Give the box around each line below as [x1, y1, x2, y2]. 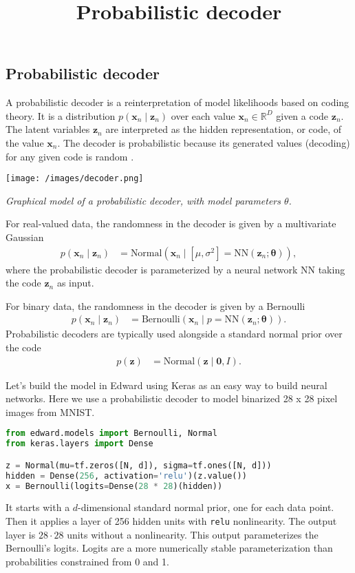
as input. [56, 275, 94, 290]
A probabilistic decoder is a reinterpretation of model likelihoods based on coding [6, 95, 349, 110]
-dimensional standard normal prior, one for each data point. [78, 500, 334, 514]
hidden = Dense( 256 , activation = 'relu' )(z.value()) [6, 470, 247, 481]
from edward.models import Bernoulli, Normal [6, 428, 217, 439]
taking [318, 262, 345, 276]
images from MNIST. [6, 404, 95, 419]
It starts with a [6, 500, 70, 514]
